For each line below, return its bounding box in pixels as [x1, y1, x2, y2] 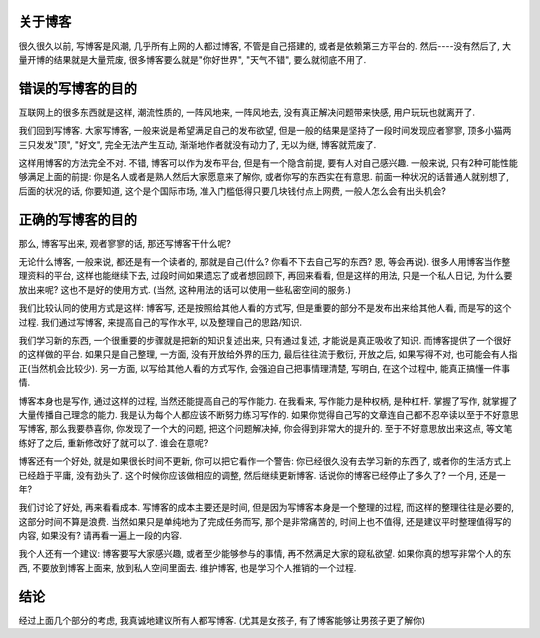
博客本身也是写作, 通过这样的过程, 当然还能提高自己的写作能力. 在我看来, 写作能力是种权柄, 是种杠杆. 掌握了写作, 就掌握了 [18, 395, 518, 407]
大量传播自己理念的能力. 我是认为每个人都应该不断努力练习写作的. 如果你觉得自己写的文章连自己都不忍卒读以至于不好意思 [18, 408, 519, 420]
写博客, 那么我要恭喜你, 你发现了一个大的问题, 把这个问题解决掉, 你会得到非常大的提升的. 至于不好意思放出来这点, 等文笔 [18, 423, 513, 435]
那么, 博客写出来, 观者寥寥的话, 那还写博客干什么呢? [18, 237, 232, 249]
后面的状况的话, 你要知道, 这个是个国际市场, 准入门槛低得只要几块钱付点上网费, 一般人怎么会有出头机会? [18, 185, 447, 197]
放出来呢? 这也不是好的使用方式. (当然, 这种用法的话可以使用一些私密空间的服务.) [18, 283, 352, 295]
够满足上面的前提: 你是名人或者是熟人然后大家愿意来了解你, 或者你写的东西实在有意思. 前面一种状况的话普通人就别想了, [18, 171, 509, 183]
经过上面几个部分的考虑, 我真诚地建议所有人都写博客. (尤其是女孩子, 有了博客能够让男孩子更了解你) [18, 614, 426, 626]
